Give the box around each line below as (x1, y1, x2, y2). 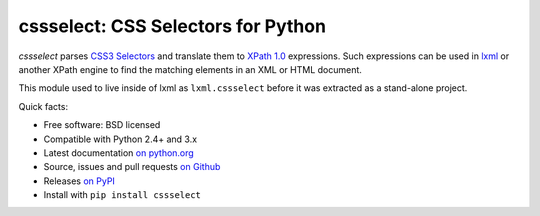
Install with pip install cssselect (43, 189, 202, 201)
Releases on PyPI (43, 175, 115, 187)
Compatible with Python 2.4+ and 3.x (43, 133, 198, 145)
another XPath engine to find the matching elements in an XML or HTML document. (18, 63, 362, 75)
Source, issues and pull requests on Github (43, 161, 221, 173)
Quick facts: (18, 100, 69, 112)
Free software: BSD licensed (43, 119, 161, 131)
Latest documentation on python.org (43, 146, 194, 159)
